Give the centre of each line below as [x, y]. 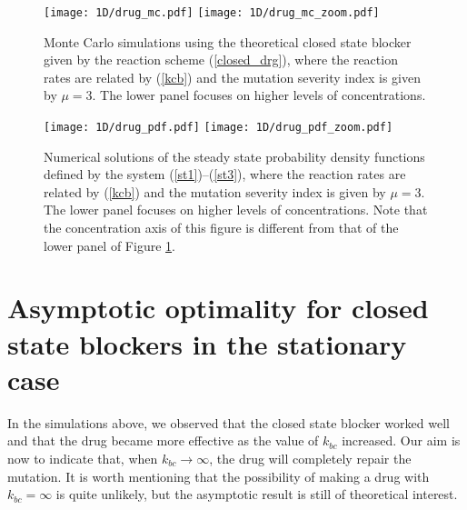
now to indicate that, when [83, 458]
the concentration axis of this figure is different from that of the [221, 228]
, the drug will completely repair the [310, 458]
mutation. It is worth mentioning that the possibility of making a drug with [219, 476]
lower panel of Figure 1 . [109, 245]
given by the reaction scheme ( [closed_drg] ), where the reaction [221, 60]
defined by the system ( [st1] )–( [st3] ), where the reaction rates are [225, 174]
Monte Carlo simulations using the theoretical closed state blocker [228, 41]
